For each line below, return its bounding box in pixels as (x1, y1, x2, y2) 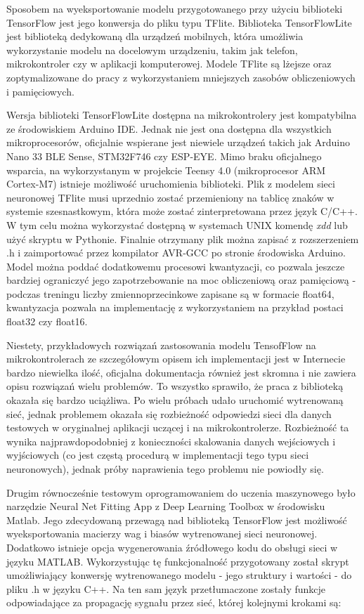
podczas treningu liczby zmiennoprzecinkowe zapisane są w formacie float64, (6, 286, 334, 301)
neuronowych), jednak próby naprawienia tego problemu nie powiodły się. (6, 462, 324, 476)
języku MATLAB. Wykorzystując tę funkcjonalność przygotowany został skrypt (6, 554, 349, 568)
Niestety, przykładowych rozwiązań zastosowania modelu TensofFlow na (6, 337, 316, 352)
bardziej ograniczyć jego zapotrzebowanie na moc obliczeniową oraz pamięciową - (6, 273, 356, 287)
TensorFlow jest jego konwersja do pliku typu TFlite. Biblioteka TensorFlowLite (6, 15, 352, 30)
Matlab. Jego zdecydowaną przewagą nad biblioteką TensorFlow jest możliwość (6, 512, 347, 527)
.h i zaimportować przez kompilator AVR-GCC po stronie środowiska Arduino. (6, 245, 346, 260)
